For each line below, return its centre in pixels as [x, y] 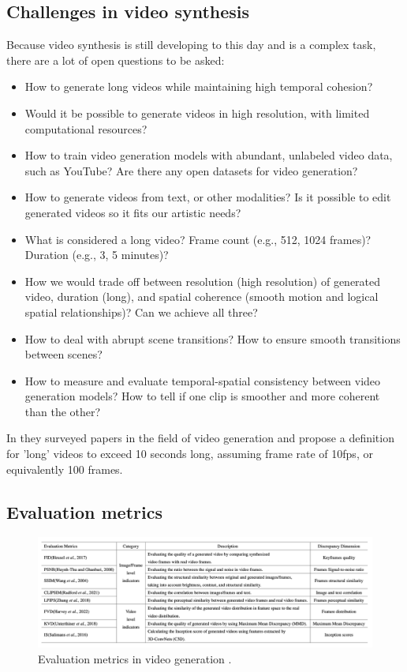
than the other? [63, 411]
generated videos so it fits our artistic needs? [133, 212]
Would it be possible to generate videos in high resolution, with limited [197, 113]
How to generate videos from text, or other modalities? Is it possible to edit [208, 197]
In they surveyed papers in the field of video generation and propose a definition [200, 438]
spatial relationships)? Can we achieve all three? [141, 312]
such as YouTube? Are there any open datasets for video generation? [191, 170]
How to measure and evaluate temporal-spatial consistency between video [203, 380]
